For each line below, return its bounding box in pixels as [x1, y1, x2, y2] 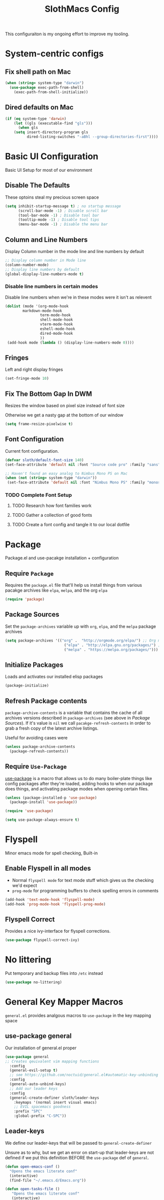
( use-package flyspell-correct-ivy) [5, 938, 80, 943]
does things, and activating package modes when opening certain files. [5, 785, 149, 791]
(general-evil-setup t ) [9, 1068, 58, 1073]
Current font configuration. [5, 448, 59, 454]
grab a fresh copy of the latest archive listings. [5, 725, 99, 731]
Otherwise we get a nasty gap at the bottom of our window [5, 412, 123, 418]
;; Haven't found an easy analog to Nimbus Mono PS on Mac [5, 471, 128, 476]
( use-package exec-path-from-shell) [9, 85, 84, 90]
